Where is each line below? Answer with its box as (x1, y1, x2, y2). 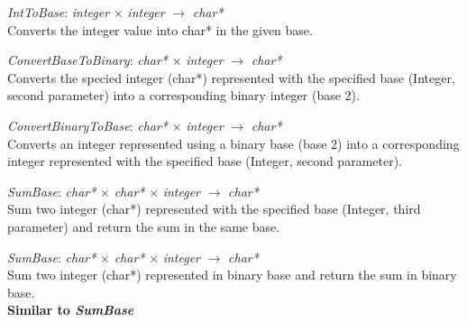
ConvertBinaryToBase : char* (7, 115, 169, 134)
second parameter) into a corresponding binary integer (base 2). (7, 86, 360, 105)
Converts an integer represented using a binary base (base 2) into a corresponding (7, 133, 460, 152)
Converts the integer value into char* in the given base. (7, 20, 313, 39)
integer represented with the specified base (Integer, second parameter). (7, 152, 403, 170)
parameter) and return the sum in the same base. (7, 216, 280, 235)
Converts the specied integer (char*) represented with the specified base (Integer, (7, 68, 455, 87)
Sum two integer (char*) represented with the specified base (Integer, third (7, 199, 421, 218)
